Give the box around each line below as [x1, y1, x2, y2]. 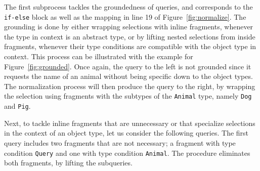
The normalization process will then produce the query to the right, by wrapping [4, 80, 255, 91]
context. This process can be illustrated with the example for [4, 51, 193, 62]
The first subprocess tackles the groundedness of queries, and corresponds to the [4, 2, 253, 12]
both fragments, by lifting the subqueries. [4, 157, 133, 168]
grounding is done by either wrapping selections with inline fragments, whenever [4, 21, 253, 32]
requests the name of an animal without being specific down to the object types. [4, 71, 253, 81]
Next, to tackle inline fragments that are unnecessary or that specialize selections [4, 117, 255, 128]
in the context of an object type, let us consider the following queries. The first [4, 127, 249, 138]
